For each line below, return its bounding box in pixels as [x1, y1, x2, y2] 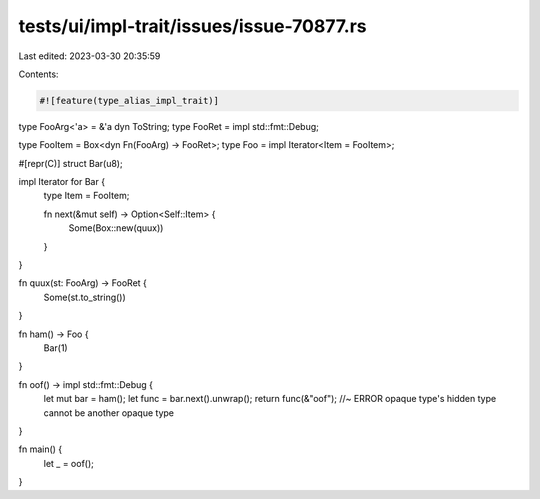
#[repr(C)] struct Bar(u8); [18, 157, 124, 169]
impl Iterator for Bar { [18, 176, 105, 188]
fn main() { [18, 443, 63, 455]
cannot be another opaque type [43, 406, 175, 419]
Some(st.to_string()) [43, 291, 127, 303]
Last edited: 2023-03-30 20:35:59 [18, 50, 161, 62]
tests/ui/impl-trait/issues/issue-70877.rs [18, 15, 367, 37]
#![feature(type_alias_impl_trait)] [39, 95, 220, 106]
